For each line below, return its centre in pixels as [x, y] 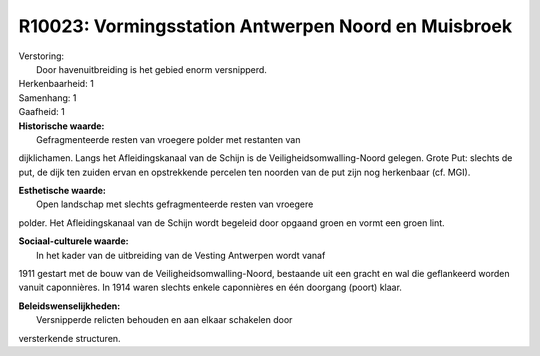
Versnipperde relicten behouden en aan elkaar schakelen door [164, 320]
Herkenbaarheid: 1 [56, 84]
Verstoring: [41, 56]
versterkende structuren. [69, 338]
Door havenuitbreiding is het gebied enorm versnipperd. [151, 69]
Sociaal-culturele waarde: [73, 241]
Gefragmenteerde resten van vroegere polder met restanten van [168, 139]
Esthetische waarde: [62, 191]
